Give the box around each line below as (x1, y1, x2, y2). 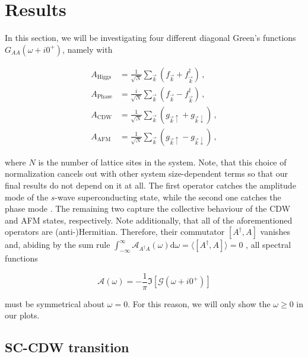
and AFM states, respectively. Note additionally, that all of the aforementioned (5, 213, 293, 226)
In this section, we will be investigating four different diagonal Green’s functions (5, 31, 296, 44)
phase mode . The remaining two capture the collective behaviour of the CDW (5, 202, 291, 215)
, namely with (62, 43, 113, 55)
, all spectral (246, 238, 291, 251)
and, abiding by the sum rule (5, 238, 110, 251)
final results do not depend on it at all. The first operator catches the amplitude (5, 179, 296, 192)
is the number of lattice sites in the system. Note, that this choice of (38, 155, 287, 168)
